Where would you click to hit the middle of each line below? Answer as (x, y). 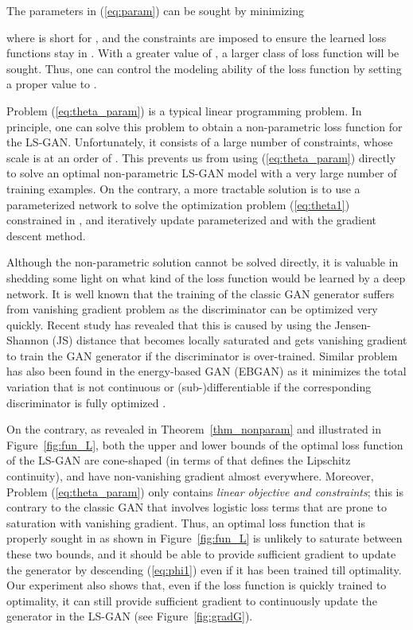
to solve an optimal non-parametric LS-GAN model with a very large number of (202, 173)
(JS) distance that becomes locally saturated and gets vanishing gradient (230, 340)
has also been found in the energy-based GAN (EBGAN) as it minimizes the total (206, 371)
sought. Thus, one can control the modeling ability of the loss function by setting (204, 68)
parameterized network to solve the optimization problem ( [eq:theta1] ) (178, 204)
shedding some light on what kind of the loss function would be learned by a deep (206, 277)
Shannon (27, 340)
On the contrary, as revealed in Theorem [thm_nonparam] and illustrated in (194, 429)
